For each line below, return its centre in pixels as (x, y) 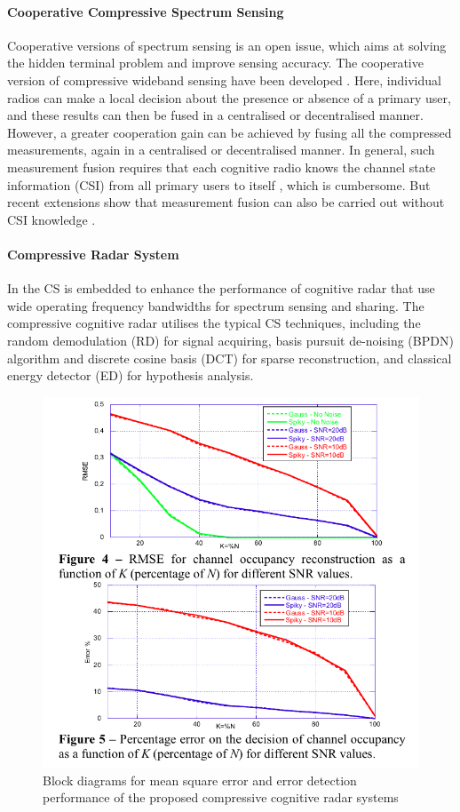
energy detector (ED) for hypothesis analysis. (131, 375)
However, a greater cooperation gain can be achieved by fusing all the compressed (230, 132)
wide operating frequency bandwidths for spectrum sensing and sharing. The (216, 305)
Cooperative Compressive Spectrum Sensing (146, 11)
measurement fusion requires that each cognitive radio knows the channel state (222, 167)
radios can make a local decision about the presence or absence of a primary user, (229, 97)
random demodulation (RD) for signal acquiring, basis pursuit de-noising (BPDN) (230, 340)
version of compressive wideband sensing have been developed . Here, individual (224, 80)
